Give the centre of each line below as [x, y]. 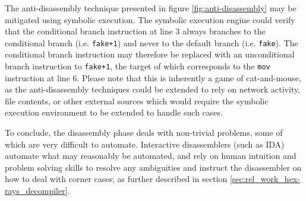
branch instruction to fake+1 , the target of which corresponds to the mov [138, 66]
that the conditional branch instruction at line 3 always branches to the [135, 31]
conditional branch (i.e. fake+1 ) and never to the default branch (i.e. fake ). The [152, 42]
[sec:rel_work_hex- [265, 179]
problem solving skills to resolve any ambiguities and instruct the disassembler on [153, 167]
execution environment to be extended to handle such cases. [114, 112]
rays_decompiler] [36, 191]
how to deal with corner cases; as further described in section [116, 179]
